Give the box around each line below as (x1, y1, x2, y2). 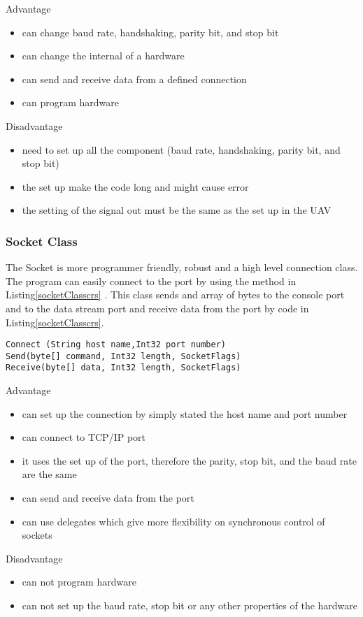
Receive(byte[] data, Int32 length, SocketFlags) (6, 363, 241, 373)
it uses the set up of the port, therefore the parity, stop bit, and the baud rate (22, 453, 357, 467)
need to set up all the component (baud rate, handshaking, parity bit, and (22, 142, 341, 157)
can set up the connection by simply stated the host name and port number (22, 406, 348, 421)
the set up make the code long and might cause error (22, 179, 249, 194)
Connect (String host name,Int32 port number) (6, 340, 226, 350)
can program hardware (22, 95, 120, 110)
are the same (22, 467, 77, 481)
